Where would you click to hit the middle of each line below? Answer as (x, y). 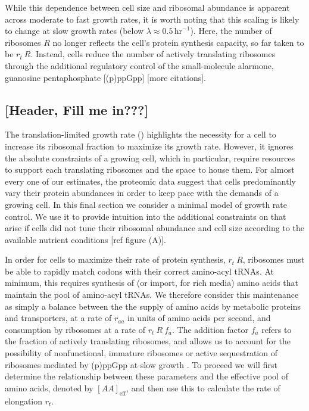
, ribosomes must (274, 259)
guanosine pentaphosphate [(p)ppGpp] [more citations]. (105, 77)
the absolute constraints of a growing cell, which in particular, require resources (150, 158)
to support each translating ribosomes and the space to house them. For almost (150, 169)
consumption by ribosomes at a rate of (75, 329)
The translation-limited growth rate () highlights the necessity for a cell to (141, 134)
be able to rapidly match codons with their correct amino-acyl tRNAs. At (139, 271)
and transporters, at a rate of (58, 318)
